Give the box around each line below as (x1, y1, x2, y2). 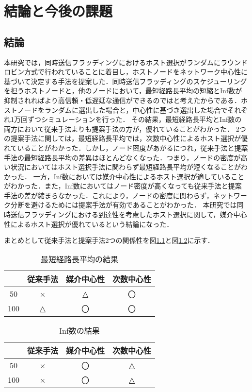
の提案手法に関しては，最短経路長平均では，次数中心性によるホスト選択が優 (4, 133, 248, 143)
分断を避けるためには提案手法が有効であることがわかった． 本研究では (10, 200, 237, 210)
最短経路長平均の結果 (41, 253, 119, 265)
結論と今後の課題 (4, 1, 113, 21)
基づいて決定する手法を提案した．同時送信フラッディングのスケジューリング (4, 76, 247, 86)
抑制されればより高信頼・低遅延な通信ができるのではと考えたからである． (4, 95, 241, 105)
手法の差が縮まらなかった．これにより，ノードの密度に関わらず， (4, 190, 213, 200)
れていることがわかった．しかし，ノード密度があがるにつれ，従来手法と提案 (4, 142, 248, 153)
